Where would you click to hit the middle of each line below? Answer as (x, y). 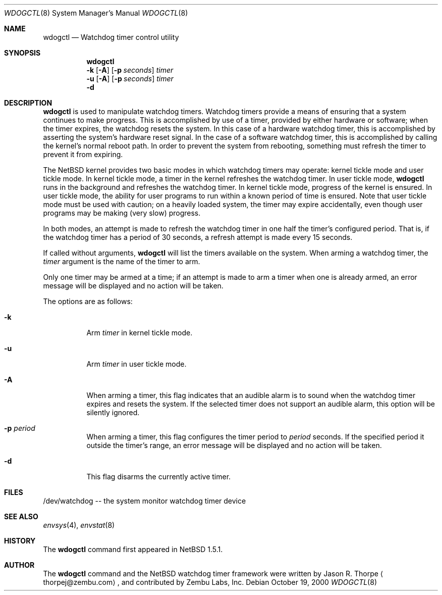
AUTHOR (19, 565)
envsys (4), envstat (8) (79, 525)
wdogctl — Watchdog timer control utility (111, 37)
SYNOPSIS (22, 53)
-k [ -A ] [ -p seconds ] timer (130, 70)
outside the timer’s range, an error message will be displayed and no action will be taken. (234, 445)
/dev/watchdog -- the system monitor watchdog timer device (145, 501)
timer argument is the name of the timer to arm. (122, 261)
